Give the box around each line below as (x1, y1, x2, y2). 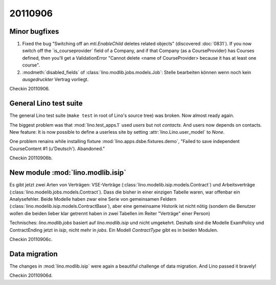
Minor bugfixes (9, 27, 59, 36)
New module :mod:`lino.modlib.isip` (9, 169, 126, 177)
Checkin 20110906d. (9, 272, 53, 278)
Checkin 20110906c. (9, 236, 53, 242)
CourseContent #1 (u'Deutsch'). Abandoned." (9, 146, 105, 152)
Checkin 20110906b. (9, 155, 53, 161)
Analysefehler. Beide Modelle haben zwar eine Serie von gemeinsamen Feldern (9, 196, 176, 202)
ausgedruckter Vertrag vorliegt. (22, 77, 89, 83)
